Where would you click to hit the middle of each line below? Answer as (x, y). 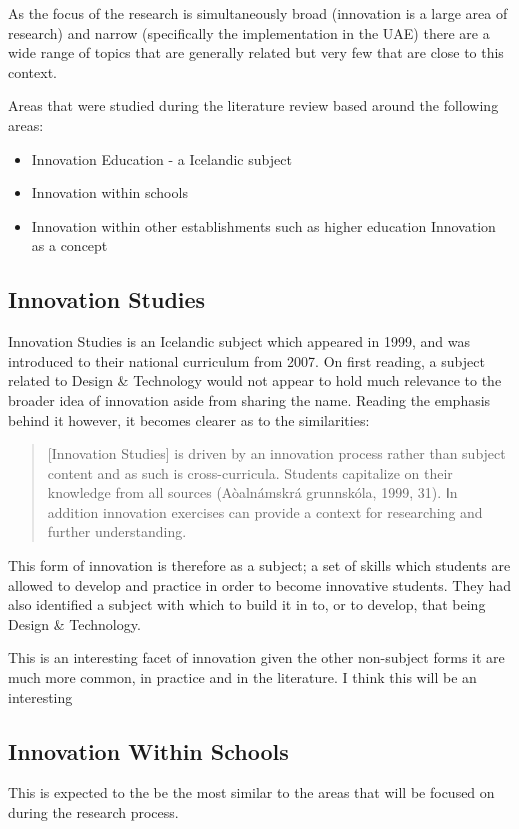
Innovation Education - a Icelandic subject (161, 158)
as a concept (69, 245)
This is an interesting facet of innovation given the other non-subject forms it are (256, 657)
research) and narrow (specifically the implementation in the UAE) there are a (249, 32)
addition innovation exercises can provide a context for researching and (265, 511)
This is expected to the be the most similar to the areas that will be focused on (251, 792)
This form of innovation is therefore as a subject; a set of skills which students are (259, 565)
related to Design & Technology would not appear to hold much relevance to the (255, 380)
